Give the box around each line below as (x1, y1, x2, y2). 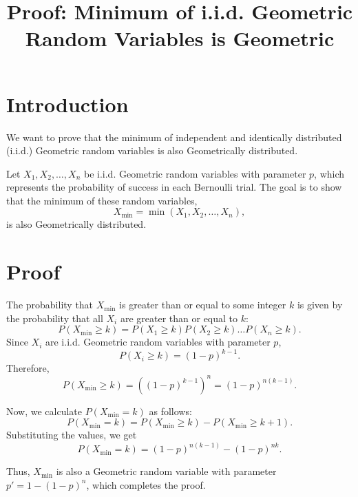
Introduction (6, 89, 129, 118)
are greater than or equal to (120, 310, 238, 325)
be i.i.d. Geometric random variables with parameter (83, 166, 306, 180)
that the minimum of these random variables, (6, 193, 198, 207)
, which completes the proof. (86, 477, 206, 491)
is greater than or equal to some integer (119, 297, 286, 312)
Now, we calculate (6, 403, 83, 418)
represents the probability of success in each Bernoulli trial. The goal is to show (6, 180, 342, 194)
